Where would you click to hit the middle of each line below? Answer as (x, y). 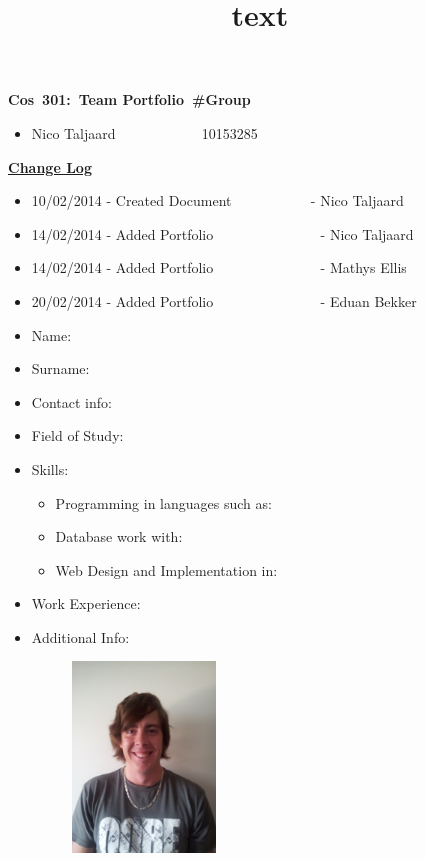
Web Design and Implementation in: (166, 569)
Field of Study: (77, 435)
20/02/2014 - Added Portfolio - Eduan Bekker (224, 300)
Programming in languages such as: (163, 502)
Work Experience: (86, 603)
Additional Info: (80, 636)
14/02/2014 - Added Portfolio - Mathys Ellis (219, 267)
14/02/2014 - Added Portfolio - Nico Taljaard (222, 233)
